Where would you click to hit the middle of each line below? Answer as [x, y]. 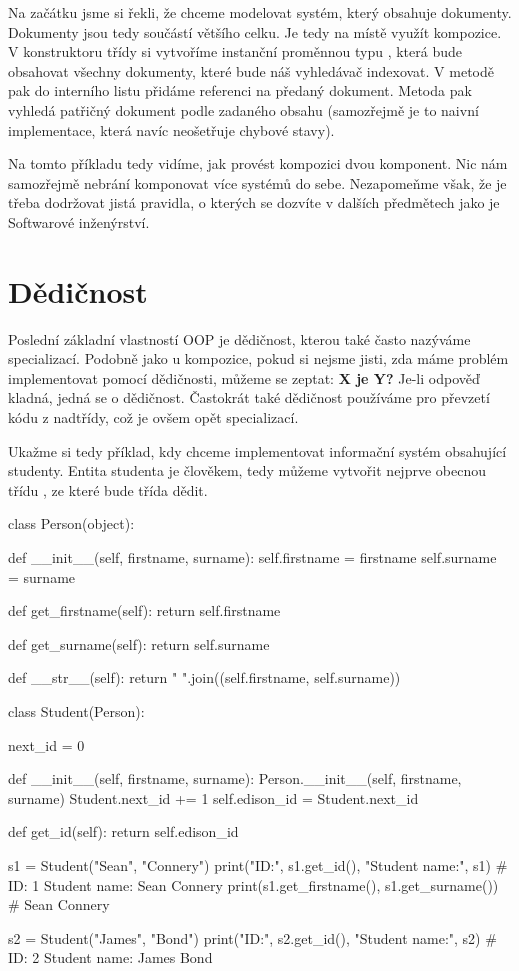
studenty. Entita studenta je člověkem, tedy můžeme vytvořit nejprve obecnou [247, 470]
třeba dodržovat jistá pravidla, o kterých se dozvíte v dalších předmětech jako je [254, 202]
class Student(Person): [76, 710]
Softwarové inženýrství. [79, 221]
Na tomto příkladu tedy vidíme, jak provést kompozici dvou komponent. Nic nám [258, 163]
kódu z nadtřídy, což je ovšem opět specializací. [153, 417]
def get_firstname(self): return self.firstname [144, 610]
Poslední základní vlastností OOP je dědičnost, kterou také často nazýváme [239, 338]
